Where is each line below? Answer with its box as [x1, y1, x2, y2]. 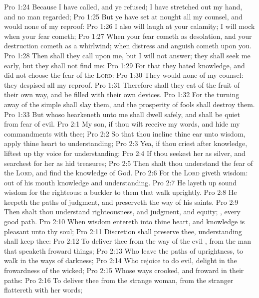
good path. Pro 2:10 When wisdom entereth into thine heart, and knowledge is [4, 216, 245, 227]
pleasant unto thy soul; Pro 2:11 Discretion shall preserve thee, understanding [4, 226, 242, 236]
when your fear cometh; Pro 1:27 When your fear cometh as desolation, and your [4, 30, 252, 41]
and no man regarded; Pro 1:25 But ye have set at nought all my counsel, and [4, 11, 243, 21]
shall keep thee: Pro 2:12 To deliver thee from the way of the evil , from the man [4, 236, 252, 246]
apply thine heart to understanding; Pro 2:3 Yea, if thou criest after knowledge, [4, 138, 248, 149]
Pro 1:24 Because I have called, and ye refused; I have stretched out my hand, [4, 1, 243, 11]
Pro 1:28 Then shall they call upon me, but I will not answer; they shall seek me [4, 50, 251, 60]
